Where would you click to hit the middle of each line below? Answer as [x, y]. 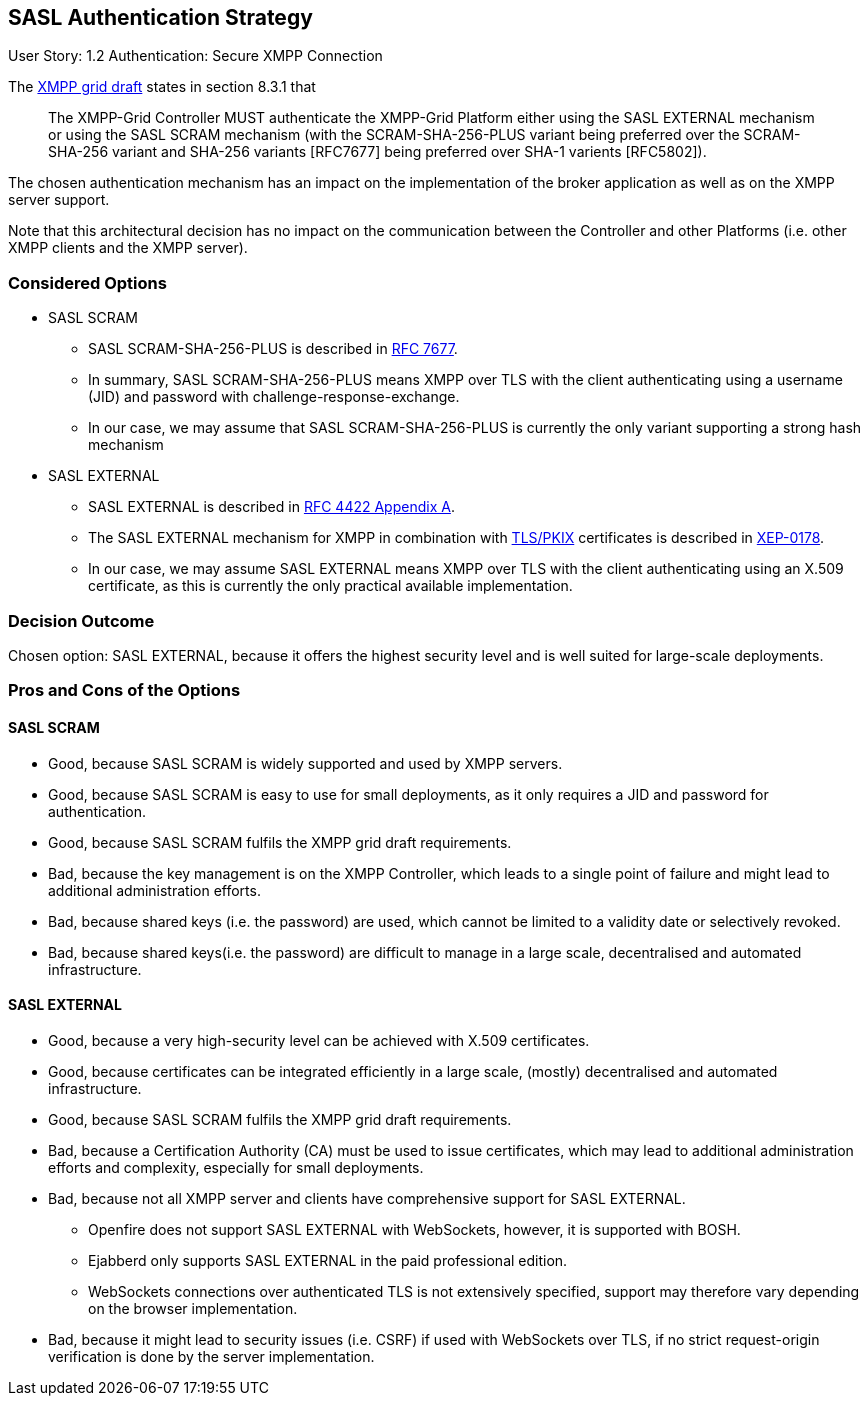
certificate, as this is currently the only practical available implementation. [330, 586]
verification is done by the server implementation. [211, 1356]
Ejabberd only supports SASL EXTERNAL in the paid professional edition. [328, 1260]
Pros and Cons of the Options [124, 690]
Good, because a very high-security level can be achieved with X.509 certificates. [319, 1040]
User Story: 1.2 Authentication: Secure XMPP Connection [195, 56]
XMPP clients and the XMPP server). [128, 248]
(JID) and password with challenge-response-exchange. [274, 397]
